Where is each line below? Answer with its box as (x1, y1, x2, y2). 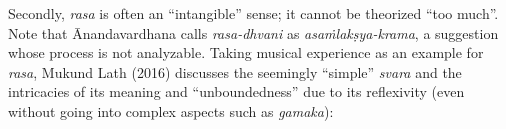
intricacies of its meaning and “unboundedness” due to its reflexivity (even (8, 81, 465, 102)
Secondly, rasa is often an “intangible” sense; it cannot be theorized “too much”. (8, 3, 499, 23)
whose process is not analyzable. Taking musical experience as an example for (8, 42, 484, 63)
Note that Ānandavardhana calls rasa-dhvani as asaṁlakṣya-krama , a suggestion (8, 22, 499, 43)
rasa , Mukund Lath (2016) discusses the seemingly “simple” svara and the (8, 61, 462, 82)
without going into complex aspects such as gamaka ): (8, 100, 334, 121)
